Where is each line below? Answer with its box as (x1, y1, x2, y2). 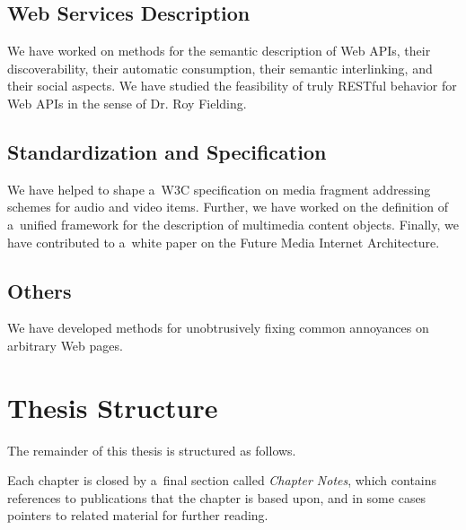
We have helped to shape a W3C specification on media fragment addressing (7, 179, 431, 198)
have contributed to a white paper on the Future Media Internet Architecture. (7, 232, 440, 251)
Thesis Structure (7, 388, 218, 425)
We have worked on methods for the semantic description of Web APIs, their (7, 41, 431, 60)
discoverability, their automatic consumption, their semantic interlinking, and (7, 58, 433, 77)
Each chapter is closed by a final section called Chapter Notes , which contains (7, 471, 437, 490)
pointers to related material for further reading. (7, 506, 268, 525)
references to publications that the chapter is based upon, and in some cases (7, 488, 426, 507)
